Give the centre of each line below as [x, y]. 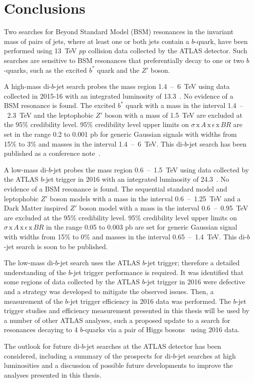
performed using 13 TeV [41, 51]
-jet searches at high [206, 355]
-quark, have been [221, 41]
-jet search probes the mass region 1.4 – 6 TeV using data [142, 86]
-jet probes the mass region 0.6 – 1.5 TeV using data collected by [150, 169]
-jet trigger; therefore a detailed [192, 263]
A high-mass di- [28, 86]
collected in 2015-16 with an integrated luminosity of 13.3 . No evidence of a [119, 96]
